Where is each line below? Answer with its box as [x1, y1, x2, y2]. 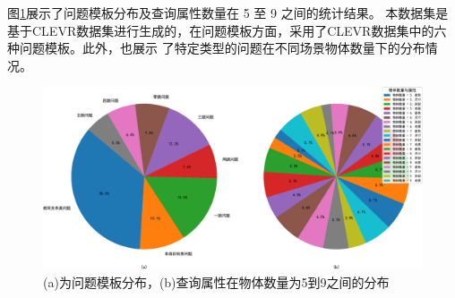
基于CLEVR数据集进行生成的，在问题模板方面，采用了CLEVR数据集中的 [7, 21, 434, 39]
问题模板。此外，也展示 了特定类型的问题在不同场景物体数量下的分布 [19, 38, 425, 57]
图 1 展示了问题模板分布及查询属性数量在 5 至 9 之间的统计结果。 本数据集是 [7, 4, 449, 21]
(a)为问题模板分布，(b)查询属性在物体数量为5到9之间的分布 [43, 272, 390, 291]
